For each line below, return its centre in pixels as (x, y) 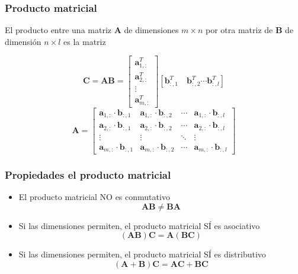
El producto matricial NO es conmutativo (94, 197)
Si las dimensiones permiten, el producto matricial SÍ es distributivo (142, 254)
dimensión (23, 41)
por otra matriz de (239, 30)
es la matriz (85, 41)
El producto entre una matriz (58, 30)
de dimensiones (151, 30)
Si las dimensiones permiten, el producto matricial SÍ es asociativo (139, 225)
